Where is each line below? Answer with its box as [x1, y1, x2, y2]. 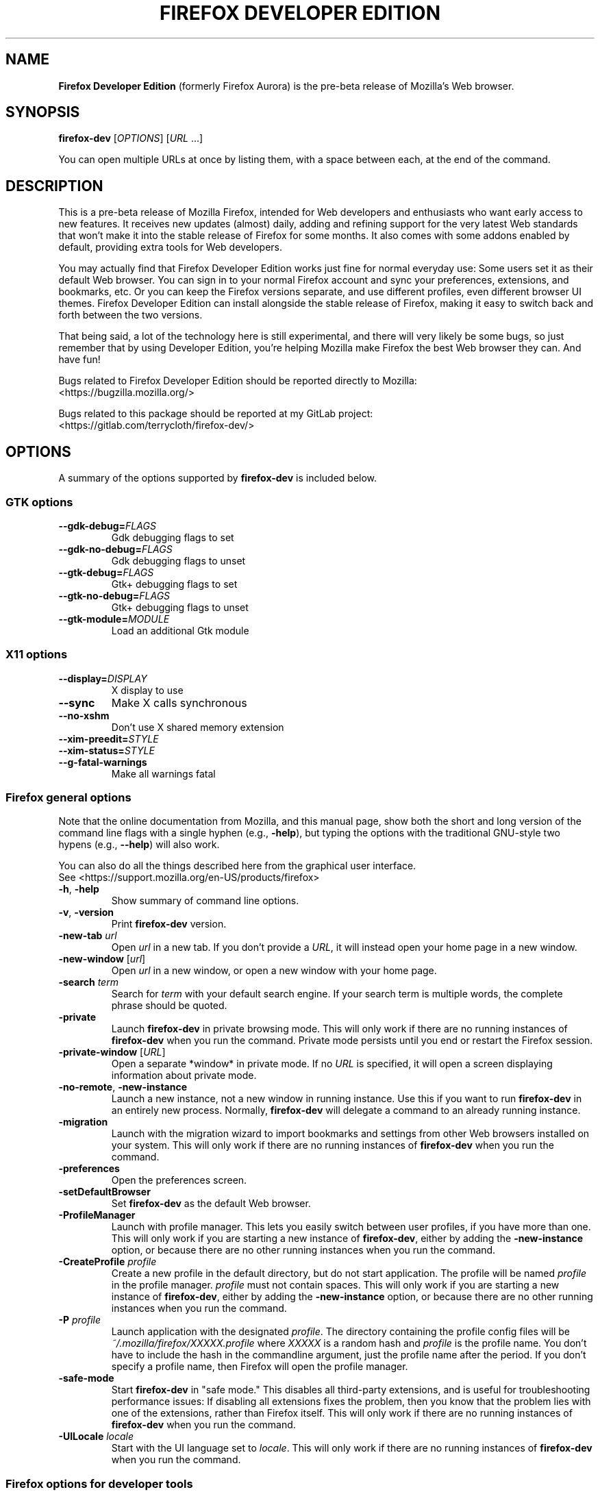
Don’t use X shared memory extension [111, 721, 284, 733]
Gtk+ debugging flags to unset [111, 601, 249, 613]
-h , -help [58, 883, 99, 895]
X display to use [111, 684, 184, 696]
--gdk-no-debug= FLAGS [58, 543, 173, 555]
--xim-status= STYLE [58, 744, 155, 756]
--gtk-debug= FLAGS [58, 566, 154, 578]
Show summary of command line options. [111, 895, 299, 907]
